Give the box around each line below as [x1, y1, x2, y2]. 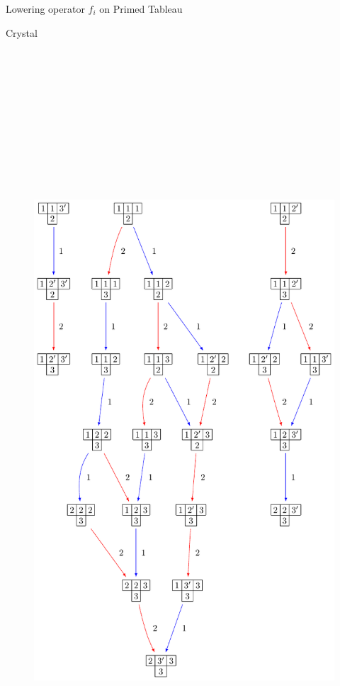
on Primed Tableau [99, 1, 183, 16]
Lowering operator [6, 1, 85, 16]
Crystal [6, 25, 38, 40]
